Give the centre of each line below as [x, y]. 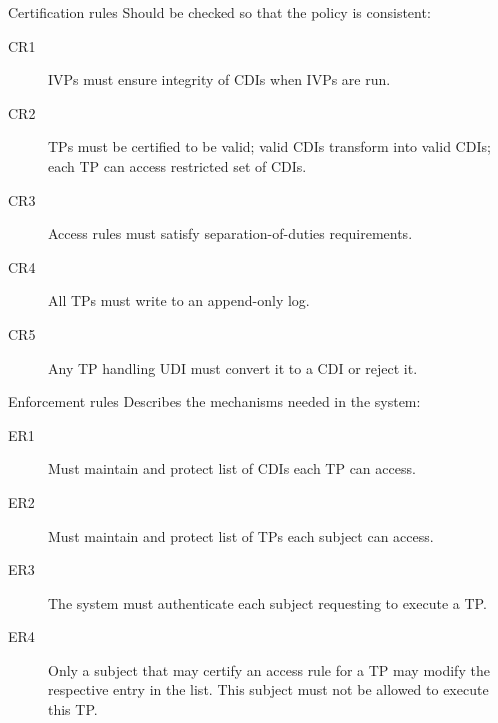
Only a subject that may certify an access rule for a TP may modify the [269, 669]
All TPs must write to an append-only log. [179, 300]
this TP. [73, 709]
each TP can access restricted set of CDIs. [177, 165]
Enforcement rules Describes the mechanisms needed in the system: [214, 401]
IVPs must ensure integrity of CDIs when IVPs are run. [219, 79]
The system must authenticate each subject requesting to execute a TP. [267, 602]
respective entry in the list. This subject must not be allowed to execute [268, 689]
